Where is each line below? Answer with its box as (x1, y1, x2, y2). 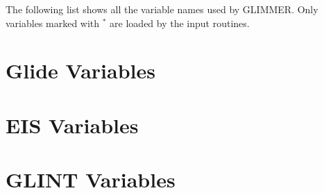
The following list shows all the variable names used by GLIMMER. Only (6, 2, 318, 16)
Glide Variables (6, 56, 155, 85)
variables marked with (6, 15, 100, 30)
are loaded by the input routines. (110, 15, 250, 30)
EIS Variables (6, 110, 139, 139)
